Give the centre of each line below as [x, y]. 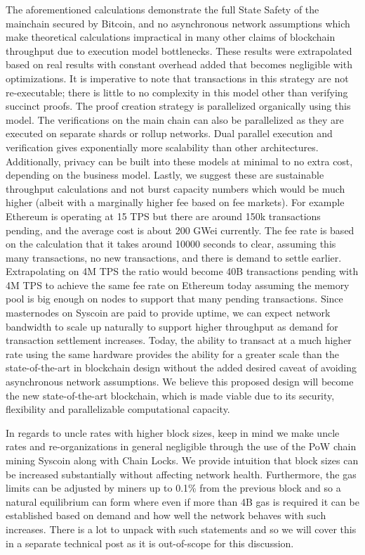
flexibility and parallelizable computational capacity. [118, 409]
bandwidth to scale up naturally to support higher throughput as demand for [172, 326]
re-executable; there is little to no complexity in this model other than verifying [177, 92]
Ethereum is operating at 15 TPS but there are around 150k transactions [163, 216]
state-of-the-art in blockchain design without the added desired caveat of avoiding [181, 368]
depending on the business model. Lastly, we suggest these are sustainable [165, 175]
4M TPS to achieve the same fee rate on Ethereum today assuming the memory [178, 285]
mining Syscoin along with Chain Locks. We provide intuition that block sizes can [182, 460]
